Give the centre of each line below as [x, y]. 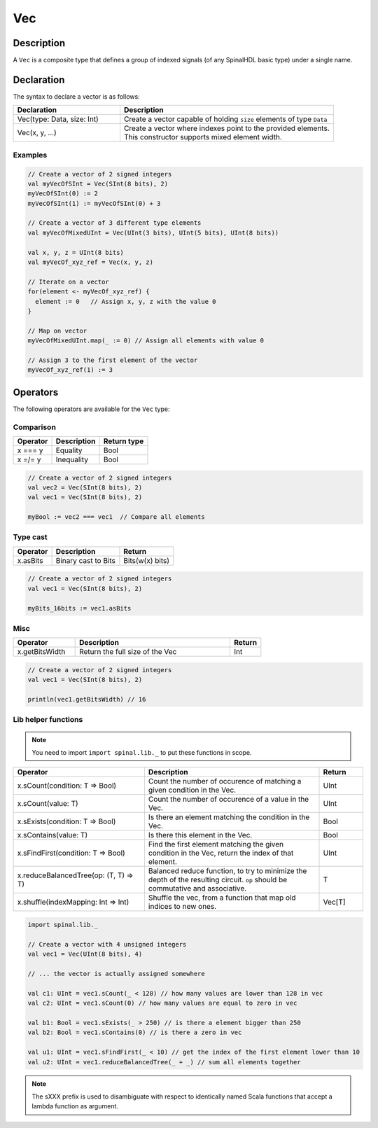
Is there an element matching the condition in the [229, 817]
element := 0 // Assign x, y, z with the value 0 [126, 301]
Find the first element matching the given [216, 844]
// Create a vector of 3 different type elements [114, 223]
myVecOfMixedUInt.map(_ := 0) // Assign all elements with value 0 [146, 341]
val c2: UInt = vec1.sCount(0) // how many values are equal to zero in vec [162, 1003]
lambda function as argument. [75, 1106]
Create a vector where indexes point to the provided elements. [226, 128]
